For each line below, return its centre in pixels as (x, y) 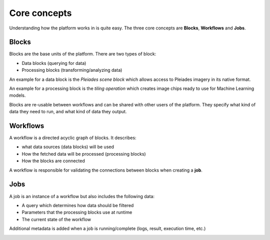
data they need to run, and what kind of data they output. (68, 112)
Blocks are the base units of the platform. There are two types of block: (83, 54)
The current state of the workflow (56, 219)
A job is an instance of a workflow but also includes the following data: (82, 196)
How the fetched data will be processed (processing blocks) (84, 154)
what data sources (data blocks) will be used (68, 147)
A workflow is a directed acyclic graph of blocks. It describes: (73, 138)
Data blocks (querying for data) (54, 63)
